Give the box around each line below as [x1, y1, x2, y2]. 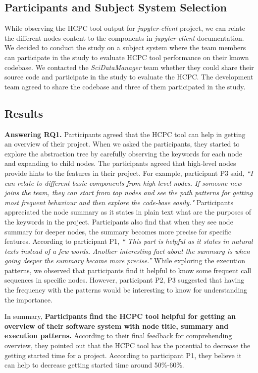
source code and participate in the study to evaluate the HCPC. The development [4, 72, 254, 82]
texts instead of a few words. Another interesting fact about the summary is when [4, 245, 250, 256]
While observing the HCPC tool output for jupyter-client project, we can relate [4, 23, 245, 33]
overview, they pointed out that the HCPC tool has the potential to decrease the [4, 340, 251, 351]
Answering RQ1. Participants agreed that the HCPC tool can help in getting [4, 129, 246, 139]
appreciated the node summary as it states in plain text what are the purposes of [4, 207, 251, 217]
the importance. [4, 294, 52, 304]
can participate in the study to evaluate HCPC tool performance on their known [4, 52, 249, 62]
